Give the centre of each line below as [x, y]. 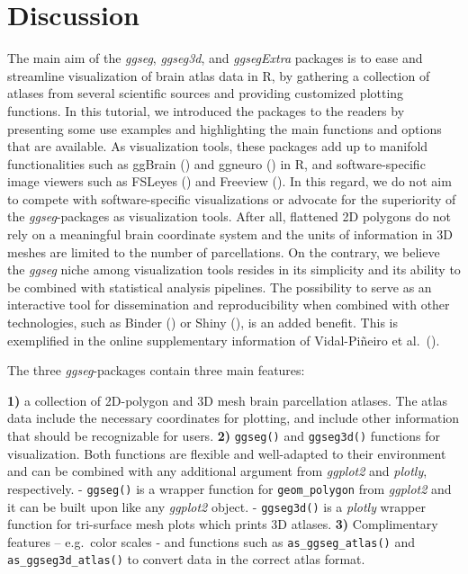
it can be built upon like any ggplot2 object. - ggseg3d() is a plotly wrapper [216, 506]
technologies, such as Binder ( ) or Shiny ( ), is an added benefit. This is [202, 323]
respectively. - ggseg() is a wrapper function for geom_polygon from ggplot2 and [229, 488]
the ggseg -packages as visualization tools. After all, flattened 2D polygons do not [229, 216]
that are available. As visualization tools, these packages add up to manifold [218, 146]
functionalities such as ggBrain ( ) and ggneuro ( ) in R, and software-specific [216, 163]
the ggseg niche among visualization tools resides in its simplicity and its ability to [234, 269]
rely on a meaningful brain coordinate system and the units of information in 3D [230, 234]
